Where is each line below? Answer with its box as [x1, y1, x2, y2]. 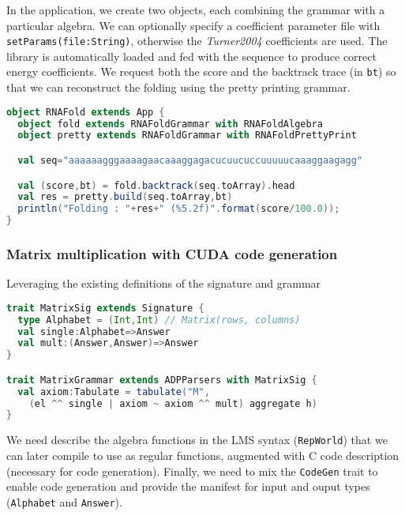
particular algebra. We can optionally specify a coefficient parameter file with [6, 17, 381, 33]
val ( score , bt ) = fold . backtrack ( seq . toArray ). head [17, 179, 295, 191]
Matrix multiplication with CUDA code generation [6, 243, 338, 263]
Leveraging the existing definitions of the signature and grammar [6, 275, 321, 292]
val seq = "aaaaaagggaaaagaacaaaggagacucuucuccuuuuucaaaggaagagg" [17, 154, 363, 166]
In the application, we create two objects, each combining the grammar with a [6, 2, 385, 17]
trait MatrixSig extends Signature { [6, 302, 204, 314]
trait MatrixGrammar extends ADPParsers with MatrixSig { [6, 374, 317, 386]
